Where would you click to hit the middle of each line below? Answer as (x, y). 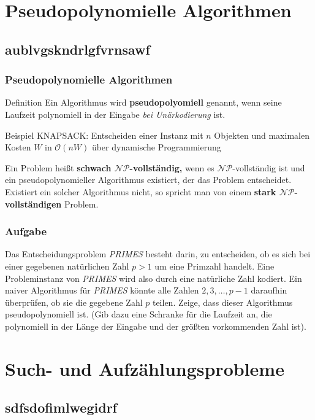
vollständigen (33, 204)
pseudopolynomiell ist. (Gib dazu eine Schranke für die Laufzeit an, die (139, 314)
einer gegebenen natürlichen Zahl (67, 266)
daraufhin (269, 290)
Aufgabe (26, 231)
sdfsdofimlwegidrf (61, 407)
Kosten (18, 147)
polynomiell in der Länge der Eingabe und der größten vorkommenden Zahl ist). (156, 326)
